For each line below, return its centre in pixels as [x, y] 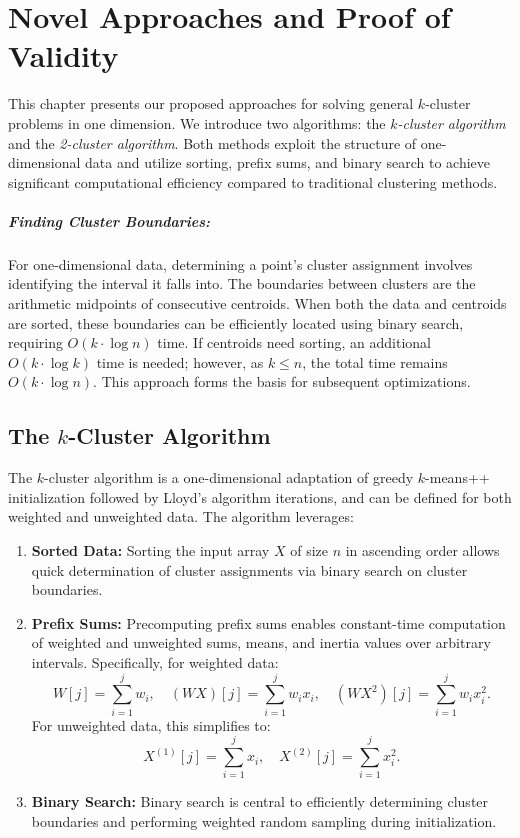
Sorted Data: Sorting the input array [150, 549]
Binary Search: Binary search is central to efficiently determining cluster [260, 801]
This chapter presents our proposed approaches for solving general [211, 103]
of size [309, 549]
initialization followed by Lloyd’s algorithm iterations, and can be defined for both [260, 496]
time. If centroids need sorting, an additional [294, 342]
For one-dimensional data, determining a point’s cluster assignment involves [240, 263]
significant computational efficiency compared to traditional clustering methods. [253, 181]
